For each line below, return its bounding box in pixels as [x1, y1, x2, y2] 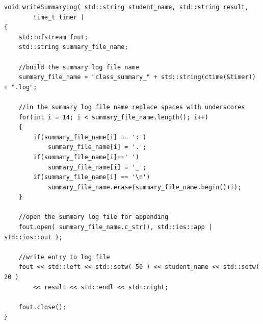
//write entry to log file [18, 253, 110, 261]
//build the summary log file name [18, 63, 139, 71]
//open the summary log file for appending [18, 213, 169, 221]
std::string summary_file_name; [18, 43, 128, 51]
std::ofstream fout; [18, 33, 88, 41]
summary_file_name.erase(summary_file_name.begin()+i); [47, 183, 242, 191]
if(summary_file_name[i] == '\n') [33, 173, 150, 181]
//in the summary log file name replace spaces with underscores [18, 103, 245, 111]
